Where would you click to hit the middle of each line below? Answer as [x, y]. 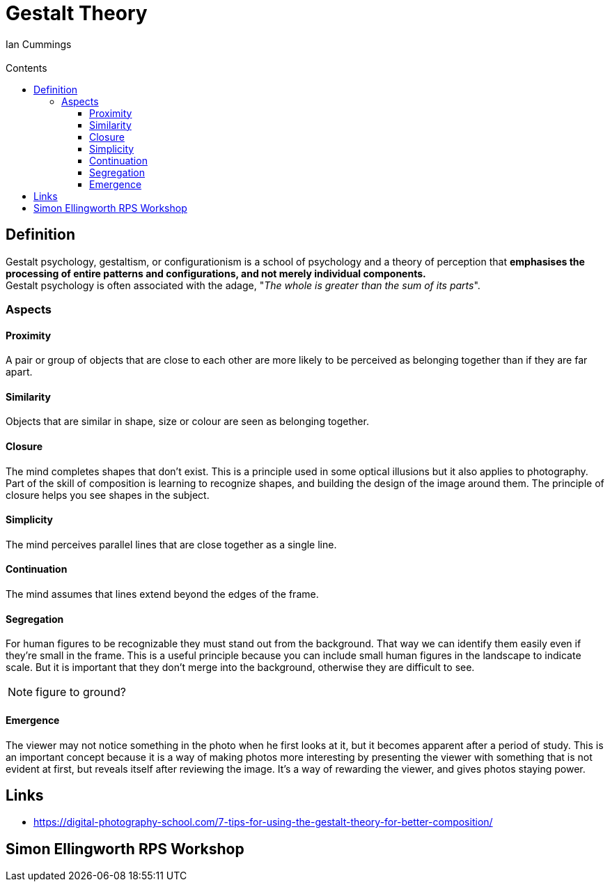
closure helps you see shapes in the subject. [108, 495]
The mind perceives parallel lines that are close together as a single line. [171, 544]
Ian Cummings [39, 44]
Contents [26, 68]
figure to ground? [81, 692]
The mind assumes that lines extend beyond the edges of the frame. [162, 594]
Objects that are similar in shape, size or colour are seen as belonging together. [187, 422]
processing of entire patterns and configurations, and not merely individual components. [216, 273]
